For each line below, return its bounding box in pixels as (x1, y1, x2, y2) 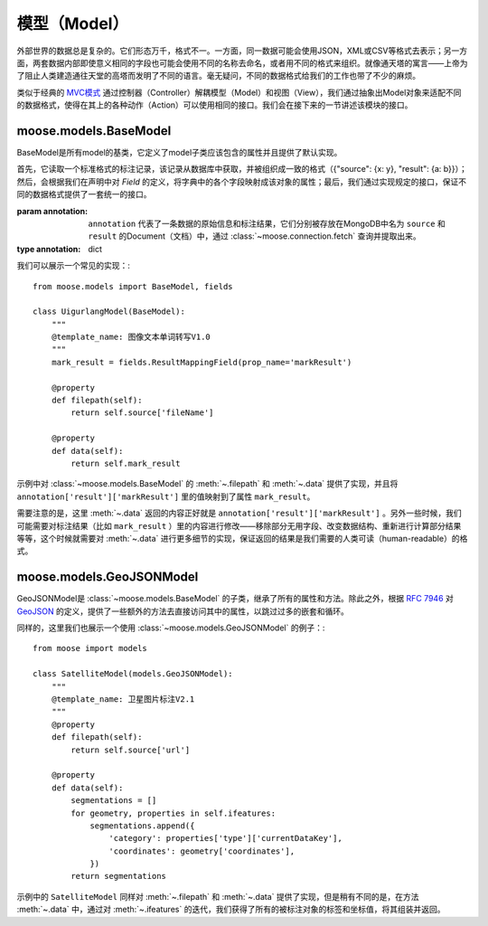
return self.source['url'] (70, 744, 191, 755)
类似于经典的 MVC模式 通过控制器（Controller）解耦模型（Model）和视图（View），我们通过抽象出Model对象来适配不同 (16, 87, 462, 98)
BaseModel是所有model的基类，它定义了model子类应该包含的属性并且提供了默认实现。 (16, 147, 343, 158)
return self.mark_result (70, 458, 181, 468)
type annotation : (16, 243, 81, 254)
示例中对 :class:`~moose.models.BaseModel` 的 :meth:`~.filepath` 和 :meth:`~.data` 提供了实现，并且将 (16, 478, 399, 489)
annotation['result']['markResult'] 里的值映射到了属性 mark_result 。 (16, 491, 315, 502)
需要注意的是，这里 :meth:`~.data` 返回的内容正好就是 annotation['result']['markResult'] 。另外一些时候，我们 (16, 507, 462, 519)
